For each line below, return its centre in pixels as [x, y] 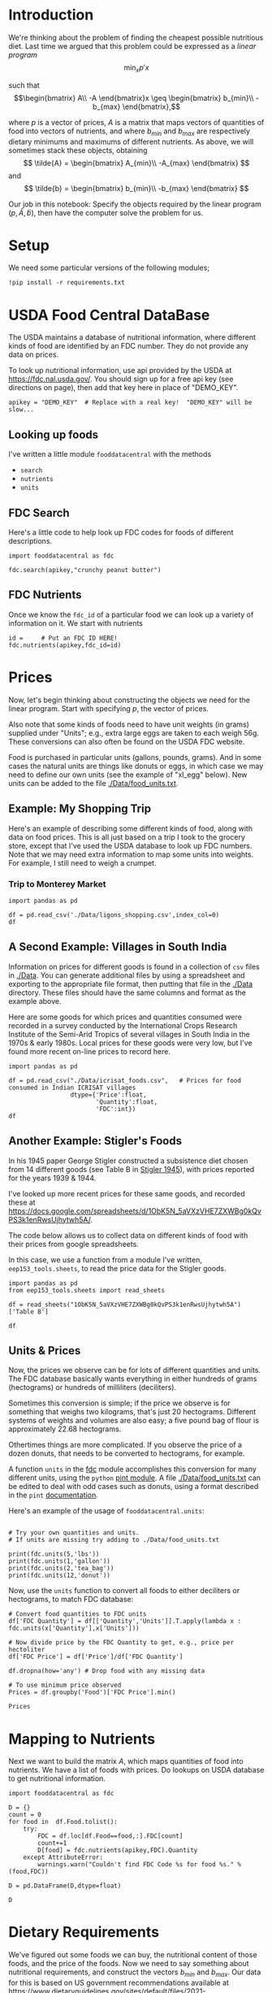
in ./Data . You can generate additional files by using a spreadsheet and [127, 975]
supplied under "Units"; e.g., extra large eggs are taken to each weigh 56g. [134, 732]
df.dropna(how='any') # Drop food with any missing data [107, 1671]
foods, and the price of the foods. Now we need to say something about [129, 1964]
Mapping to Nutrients [82, 1739]
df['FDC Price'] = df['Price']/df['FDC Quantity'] [96, 1657]
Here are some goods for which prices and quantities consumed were [125, 1017]
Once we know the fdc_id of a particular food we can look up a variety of [131, 614]
